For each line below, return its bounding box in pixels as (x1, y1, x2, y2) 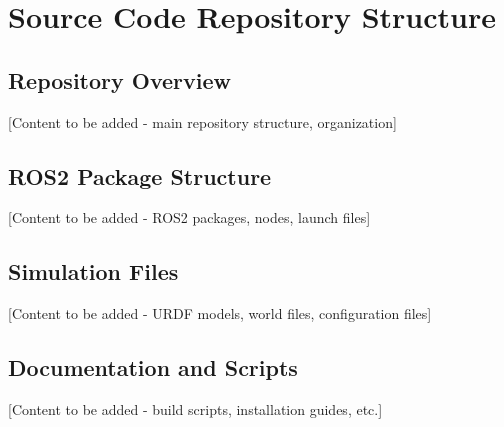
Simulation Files (8, 256, 179, 287)
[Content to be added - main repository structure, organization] (8, 111, 397, 132)
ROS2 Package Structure (8, 160, 272, 191)
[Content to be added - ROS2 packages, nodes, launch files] (8, 207, 371, 228)
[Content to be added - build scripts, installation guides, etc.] (8, 398, 383, 419)
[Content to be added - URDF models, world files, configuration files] (8, 303, 432, 324)
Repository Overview (8, 64, 231, 95)
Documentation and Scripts (8, 352, 298, 383)
